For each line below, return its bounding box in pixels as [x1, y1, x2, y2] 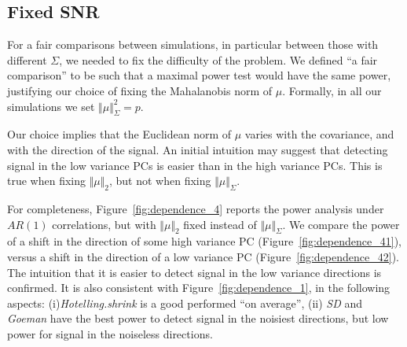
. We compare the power [282, 216, 400, 232]
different [7, 51, 47, 68]
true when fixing [7, 172, 86, 189]
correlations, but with [52, 216, 156, 232]
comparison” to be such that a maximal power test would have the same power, [7, 67, 391, 83]
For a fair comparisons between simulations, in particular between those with [7, 36, 379, 53]
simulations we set [7, 98, 95, 114]
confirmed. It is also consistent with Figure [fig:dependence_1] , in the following [7, 279, 390, 296]
